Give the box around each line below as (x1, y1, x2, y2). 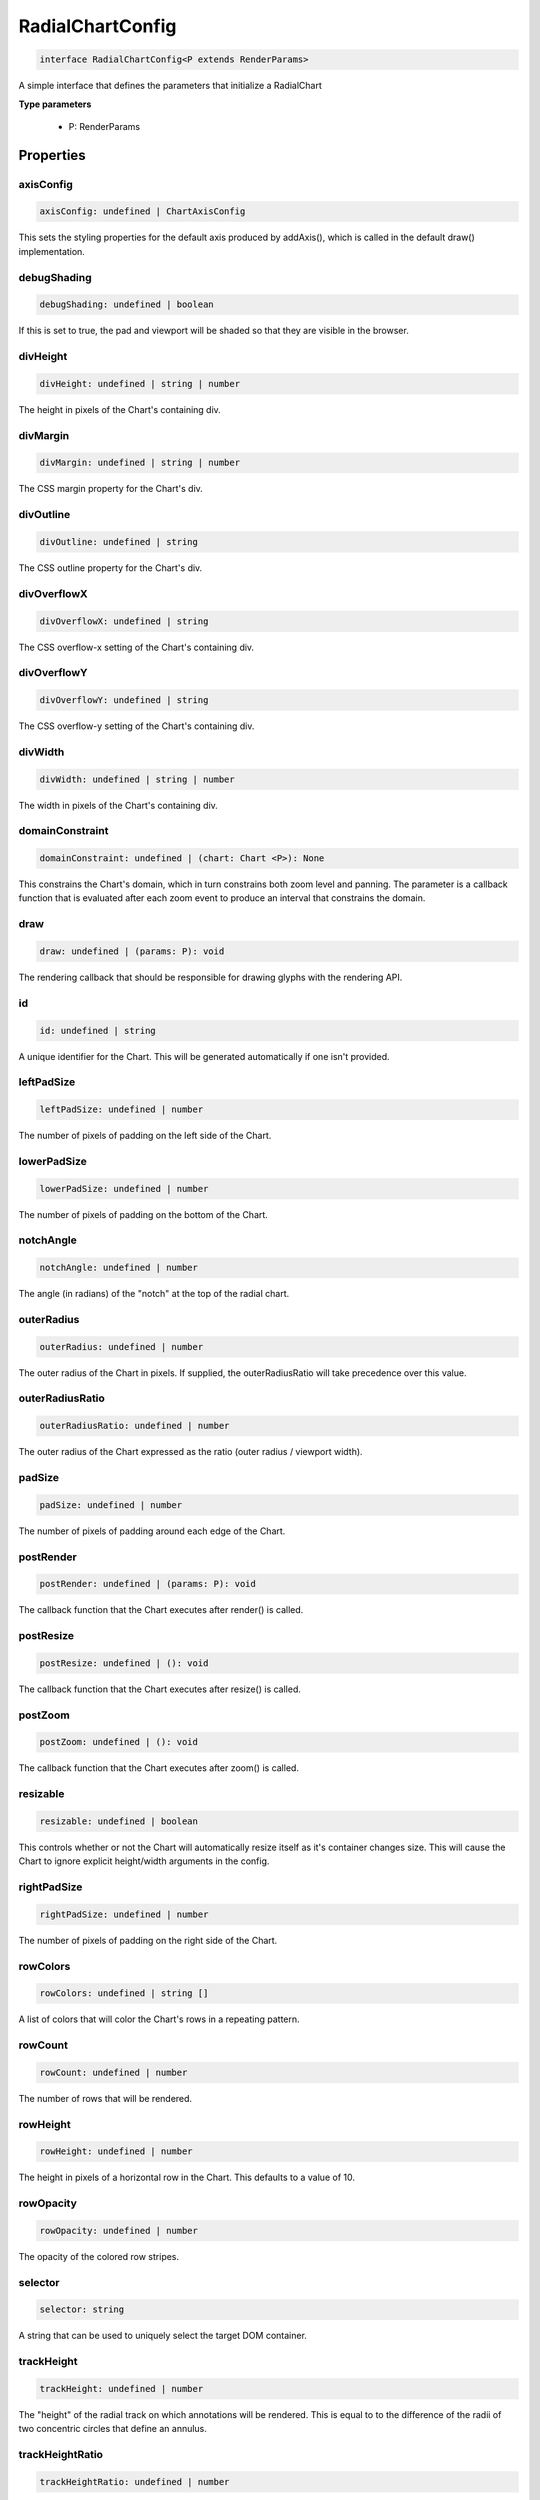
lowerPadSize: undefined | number (39, 1183, 209, 1194)
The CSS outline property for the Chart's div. (18, 561, 203, 574)
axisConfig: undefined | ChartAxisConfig (39, 206, 246, 217)
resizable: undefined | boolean (39, 1815, 199, 1827)
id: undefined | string (39, 1025, 157, 1036)
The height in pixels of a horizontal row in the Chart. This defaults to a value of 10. (18, 2171, 355, 2184)
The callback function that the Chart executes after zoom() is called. (18, 1762, 300, 1774)
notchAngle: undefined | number (39, 1262, 199, 1274)
